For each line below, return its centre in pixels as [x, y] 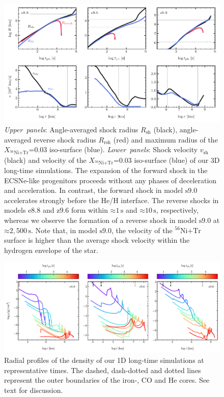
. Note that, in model [64, 230]
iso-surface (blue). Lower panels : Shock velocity [124, 149]
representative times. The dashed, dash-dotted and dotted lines [103, 370]
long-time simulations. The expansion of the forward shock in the [106, 170]
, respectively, [177, 210]
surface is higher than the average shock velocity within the [97, 240]
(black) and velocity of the [45, 160]
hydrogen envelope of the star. [51, 250]
